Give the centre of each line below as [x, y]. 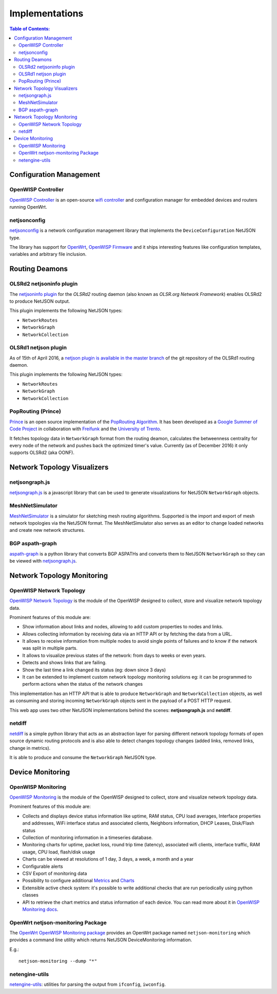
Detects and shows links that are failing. [65, 663]
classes [30, 895]
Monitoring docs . [40, 909]
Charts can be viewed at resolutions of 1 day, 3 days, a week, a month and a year [108, 859]
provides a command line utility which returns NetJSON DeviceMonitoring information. [101, 940]
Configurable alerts [43, 866]
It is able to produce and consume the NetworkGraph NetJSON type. [83, 757]
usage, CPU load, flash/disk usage [59, 852]
